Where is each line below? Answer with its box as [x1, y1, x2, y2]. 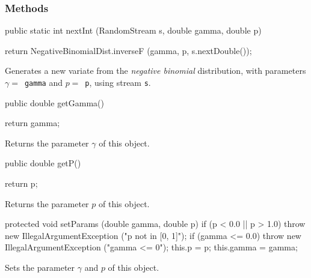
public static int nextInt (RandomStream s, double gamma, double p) [5, 24, 262, 37]
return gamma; [5, 116, 60, 129]
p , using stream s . [85, 76, 151, 88]
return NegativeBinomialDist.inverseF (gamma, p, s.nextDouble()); [5, 44, 252, 56]
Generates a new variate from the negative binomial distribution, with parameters [5, 64, 306, 77]
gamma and [24, 76, 63, 88]
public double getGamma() [5, 96, 105, 109]
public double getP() [5, 157, 81, 169]
